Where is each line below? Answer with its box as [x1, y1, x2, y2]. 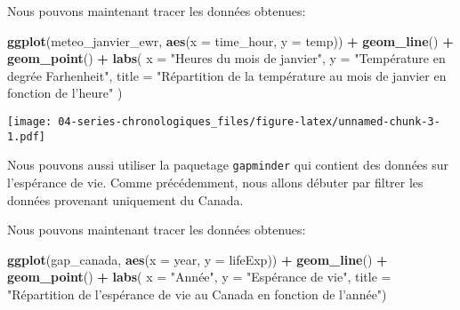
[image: [7, 115, 52, 128]
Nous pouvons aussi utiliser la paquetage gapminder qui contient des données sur [7, 155, 449, 174]
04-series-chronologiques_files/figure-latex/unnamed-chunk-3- [58, 115, 440, 128]
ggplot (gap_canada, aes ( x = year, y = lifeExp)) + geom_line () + [7, 250, 388, 268]
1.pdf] [7, 130, 45, 143]
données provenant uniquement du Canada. [7, 190, 244, 209]
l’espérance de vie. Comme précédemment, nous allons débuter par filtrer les [7, 172, 424, 191]
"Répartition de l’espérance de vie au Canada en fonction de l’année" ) [7, 284, 387, 303]
